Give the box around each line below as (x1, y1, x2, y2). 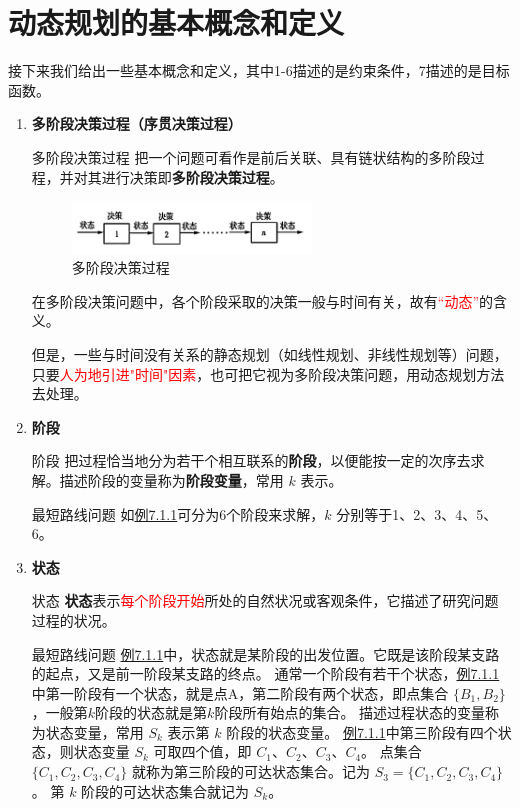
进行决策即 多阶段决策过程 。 (101, 166, 284, 187)
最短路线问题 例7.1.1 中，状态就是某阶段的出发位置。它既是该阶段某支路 (31, 643, 500, 664)
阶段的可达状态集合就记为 (81, 780, 250, 801)
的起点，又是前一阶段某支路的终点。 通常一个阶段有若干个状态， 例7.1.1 (31, 663, 500, 684)
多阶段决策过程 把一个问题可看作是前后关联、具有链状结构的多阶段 (31, 146, 471, 167)
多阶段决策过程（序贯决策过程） (31, 113, 242, 134)
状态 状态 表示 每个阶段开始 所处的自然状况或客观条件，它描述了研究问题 (31, 590, 499, 611)
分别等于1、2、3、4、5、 (336, 503, 498, 524)
